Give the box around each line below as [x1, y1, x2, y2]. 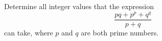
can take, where [4, 27, 53, 37]
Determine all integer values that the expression [4, 1, 154, 11]
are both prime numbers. [81, 27, 159, 37]
